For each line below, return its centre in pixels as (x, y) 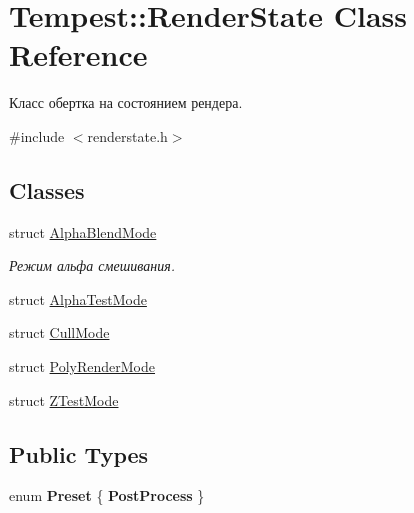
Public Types (79, 453)
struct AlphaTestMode (78, 298)
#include (37, 135)
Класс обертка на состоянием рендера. (126, 102)
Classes (47, 189)
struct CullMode (59, 332)
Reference (78, 54)
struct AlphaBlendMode (83, 231)
